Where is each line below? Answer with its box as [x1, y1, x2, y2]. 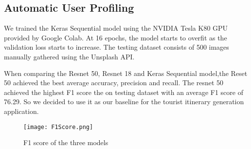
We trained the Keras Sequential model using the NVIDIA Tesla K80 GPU [4, 23, 228, 33]
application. [4, 106, 39, 116]
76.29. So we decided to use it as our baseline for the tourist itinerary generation [4, 96, 244, 107]
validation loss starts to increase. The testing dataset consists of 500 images [4, 42, 229, 52]
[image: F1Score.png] [23, 123, 93, 130]
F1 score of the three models [23, 137, 108, 148]
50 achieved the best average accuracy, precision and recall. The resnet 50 [4, 77, 224, 88]
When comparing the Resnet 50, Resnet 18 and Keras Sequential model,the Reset [4, 68, 248, 78]
